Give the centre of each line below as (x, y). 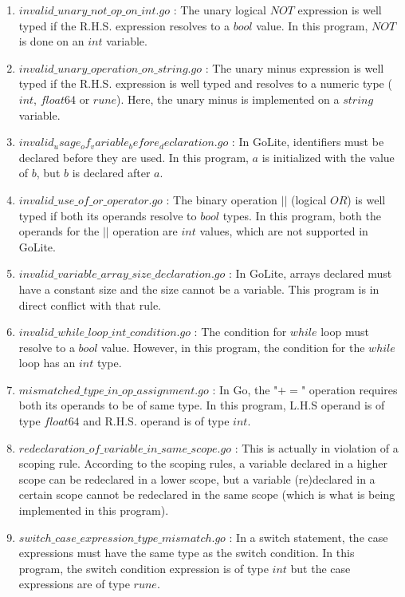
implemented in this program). (94, 510)
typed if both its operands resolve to (108, 215)
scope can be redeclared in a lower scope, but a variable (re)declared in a (197, 478)
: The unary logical (220, 10)
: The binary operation (222, 199)
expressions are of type (74, 584)
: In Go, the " (245, 389)
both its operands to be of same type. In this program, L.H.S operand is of (202, 405)
